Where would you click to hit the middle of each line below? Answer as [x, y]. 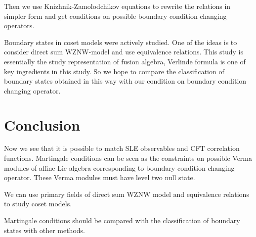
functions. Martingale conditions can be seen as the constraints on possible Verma [128, 158]
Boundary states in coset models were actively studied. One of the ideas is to [121, 42]
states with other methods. [44, 230]
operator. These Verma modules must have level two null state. [100, 177]
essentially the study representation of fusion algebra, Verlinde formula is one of [125, 61]
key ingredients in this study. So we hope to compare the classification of [114, 71]
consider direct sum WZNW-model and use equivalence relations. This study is [124, 52]
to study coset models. [38, 204]
